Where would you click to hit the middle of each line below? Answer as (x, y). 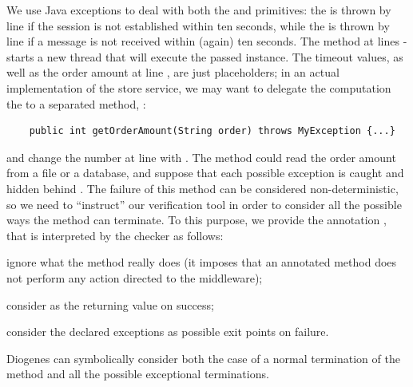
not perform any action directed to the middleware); (135, 277)
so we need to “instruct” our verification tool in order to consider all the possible (204, 204)
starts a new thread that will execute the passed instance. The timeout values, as (205, 56)
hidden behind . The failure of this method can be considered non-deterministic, (203, 188)
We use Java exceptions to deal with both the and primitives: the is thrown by (199, 10)
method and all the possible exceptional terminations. (138, 374)
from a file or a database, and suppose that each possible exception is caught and (205, 173)
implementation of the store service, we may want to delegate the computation (199, 87)
